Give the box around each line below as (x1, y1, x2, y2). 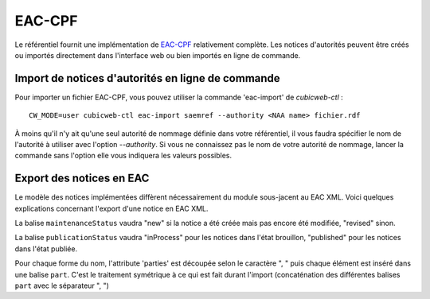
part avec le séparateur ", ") (14, 281, 109, 290)
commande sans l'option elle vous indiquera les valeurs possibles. (14, 151, 233, 161)
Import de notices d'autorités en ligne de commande (14, 72, 280, 85)
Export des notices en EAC (14, 172, 150, 185)
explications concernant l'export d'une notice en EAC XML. (14, 204, 209, 213)
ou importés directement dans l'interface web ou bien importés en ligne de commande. (14, 50, 301, 60)
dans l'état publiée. (14, 243, 78, 254)
